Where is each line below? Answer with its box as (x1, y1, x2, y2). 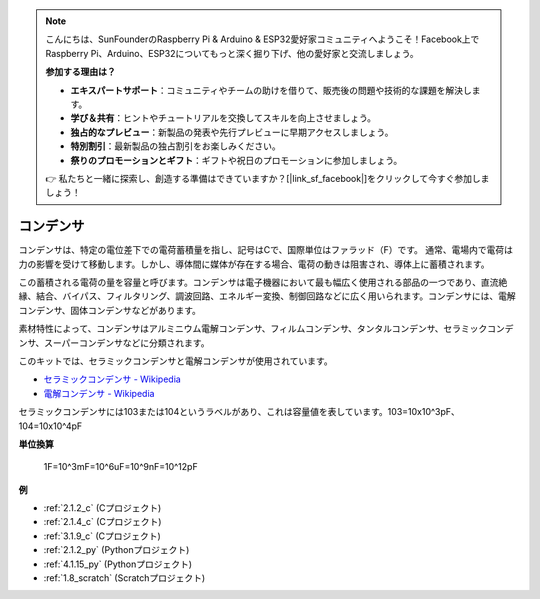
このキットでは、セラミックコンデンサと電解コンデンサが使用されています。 (18, 355, 334, 367)
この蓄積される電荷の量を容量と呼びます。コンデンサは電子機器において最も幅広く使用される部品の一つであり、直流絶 (18, 276, 508, 288)
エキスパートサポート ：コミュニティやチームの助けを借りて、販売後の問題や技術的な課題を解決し (70, 84, 472, 96)
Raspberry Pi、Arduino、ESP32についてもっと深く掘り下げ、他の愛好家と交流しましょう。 (45, 47, 419, 59)
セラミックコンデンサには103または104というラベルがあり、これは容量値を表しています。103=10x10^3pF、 (18, 406, 460, 418)
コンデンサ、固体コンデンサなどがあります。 (18, 304, 202, 316)
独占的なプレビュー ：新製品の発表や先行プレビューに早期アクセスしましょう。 (70, 126, 394, 138)
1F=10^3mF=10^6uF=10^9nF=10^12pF (43, 461, 199, 473)
